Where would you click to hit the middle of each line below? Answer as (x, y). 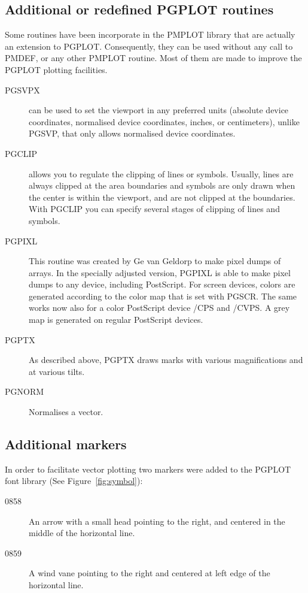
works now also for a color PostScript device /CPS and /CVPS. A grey (159, 308)
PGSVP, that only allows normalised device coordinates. (132, 133)
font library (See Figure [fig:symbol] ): (74, 481)
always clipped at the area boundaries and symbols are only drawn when (162, 185)
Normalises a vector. (66, 412)
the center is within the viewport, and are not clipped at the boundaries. (162, 197)
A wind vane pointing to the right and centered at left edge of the (150, 573)
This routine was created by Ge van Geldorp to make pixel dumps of (155, 261)
